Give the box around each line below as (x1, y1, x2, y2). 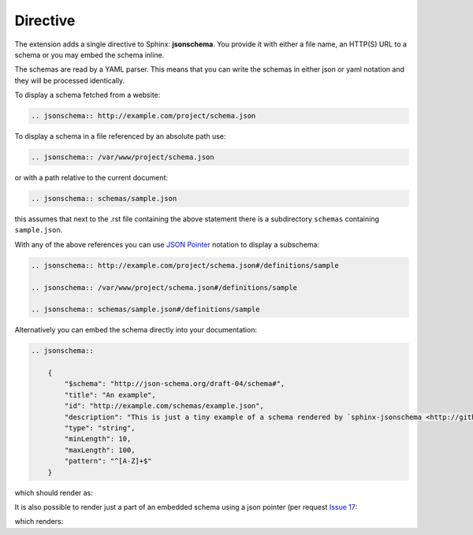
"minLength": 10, (64, 434, 132, 444)
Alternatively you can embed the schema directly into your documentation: (14, 325, 258, 335)
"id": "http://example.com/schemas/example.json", (64, 402, 264, 411)
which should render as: (14, 488, 94, 497)
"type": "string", (64, 424, 136, 433)
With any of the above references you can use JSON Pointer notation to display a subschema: (14, 240, 319, 249)
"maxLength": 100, (64, 445, 136, 455)
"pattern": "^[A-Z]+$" (64, 457, 153, 466)
